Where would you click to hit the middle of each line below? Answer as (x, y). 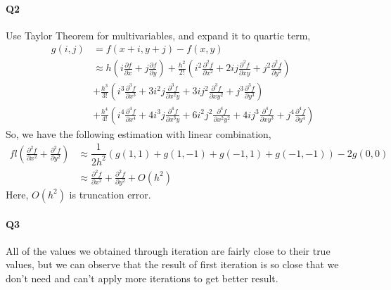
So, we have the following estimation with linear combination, (139, 133)
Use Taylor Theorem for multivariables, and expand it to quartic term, (158, 35)
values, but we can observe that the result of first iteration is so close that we (172, 264)
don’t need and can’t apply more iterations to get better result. (142, 278)
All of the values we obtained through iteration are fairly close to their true (168, 250)
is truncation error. (110, 194)
